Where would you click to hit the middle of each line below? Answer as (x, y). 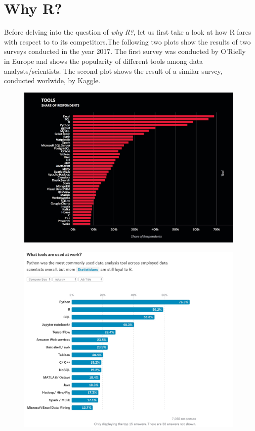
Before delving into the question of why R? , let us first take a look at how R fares (127, 32)
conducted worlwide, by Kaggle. (52, 80)
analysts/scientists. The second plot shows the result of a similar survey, (113, 71)
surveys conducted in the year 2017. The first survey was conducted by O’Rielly (125, 51)
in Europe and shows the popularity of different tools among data (104, 61)
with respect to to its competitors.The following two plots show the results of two (127, 41)
